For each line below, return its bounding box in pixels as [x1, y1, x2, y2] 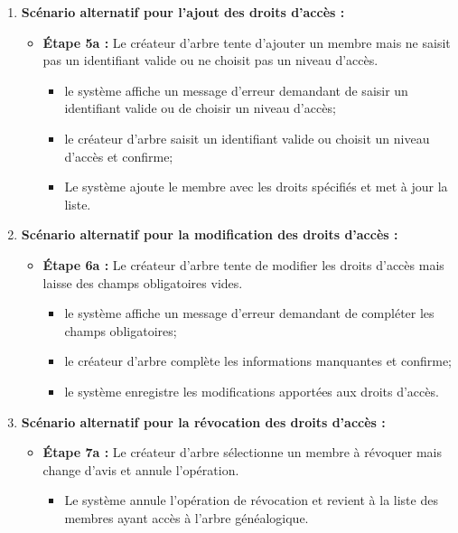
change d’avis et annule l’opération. [42, 460, 239, 479]
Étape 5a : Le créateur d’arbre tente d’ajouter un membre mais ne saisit [42, 33, 451, 51]
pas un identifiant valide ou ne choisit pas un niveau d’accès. [42, 51, 379, 70]
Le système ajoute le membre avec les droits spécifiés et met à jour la [64, 177, 448, 196]
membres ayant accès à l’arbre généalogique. [64, 508, 309, 527]
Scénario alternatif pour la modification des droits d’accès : [21, 225, 398, 244]
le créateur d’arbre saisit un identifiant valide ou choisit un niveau [64, 128, 430, 147]
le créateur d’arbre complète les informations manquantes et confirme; [64, 351, 452, 370]
